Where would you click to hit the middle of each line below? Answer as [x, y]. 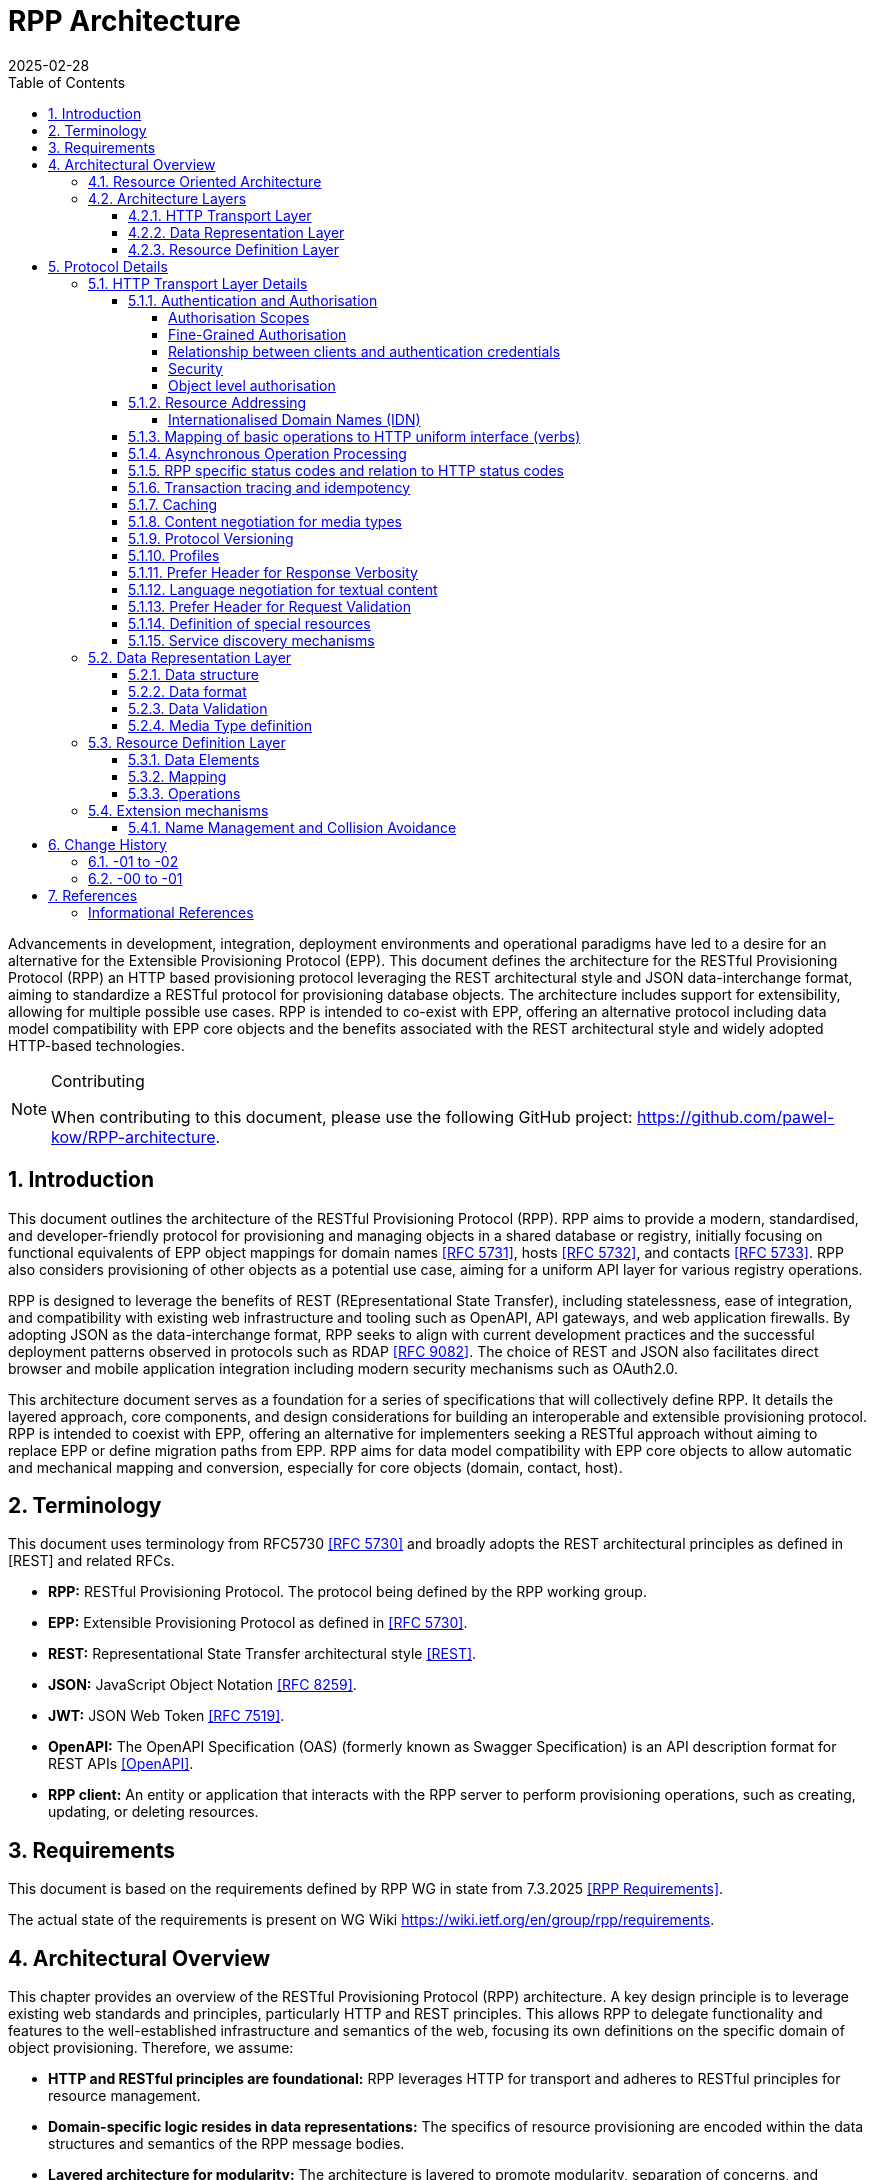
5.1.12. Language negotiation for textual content [283, 589]
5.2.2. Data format [187, 691]
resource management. [124, 2096]
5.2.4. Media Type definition [220, 725]
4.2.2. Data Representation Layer [236, 232]
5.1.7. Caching [173, 504]
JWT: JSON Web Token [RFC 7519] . [166, 1716]
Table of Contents [67, 82]
